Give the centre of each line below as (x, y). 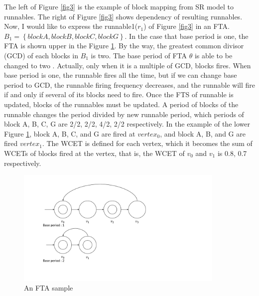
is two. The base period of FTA (139, 55)
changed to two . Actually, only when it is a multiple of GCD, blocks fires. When (128, 65)
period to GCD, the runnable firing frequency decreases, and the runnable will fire (129, 84)
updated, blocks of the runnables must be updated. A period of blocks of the (121, 104)
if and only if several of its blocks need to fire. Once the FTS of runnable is (119, 94)
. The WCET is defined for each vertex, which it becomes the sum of (147, 143)
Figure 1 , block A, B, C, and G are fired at (70, 133)
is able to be (213, 55)
